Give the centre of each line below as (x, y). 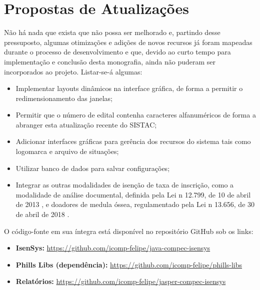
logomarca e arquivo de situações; (67, 151)
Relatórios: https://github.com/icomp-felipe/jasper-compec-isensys (121, 281)
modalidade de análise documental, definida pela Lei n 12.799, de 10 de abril (133, 194)
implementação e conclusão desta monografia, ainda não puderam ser (110, 61)
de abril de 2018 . (42, 214)
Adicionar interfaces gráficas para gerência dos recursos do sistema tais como (133, 141)
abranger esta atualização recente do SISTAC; (86, 124)
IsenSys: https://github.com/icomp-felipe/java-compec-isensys (113, 248)
